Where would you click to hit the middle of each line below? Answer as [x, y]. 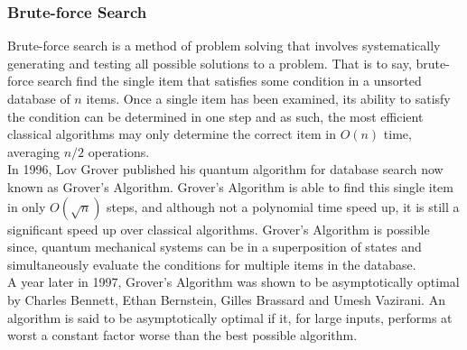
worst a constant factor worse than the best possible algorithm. [182, 335]
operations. [119, 151]
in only [27, 206]
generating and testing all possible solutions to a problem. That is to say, [210, 63]
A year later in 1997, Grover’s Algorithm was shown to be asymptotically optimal [233, 282]
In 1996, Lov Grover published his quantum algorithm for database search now [225, 169]
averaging [33, 151]
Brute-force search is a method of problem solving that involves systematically [224, 46]
